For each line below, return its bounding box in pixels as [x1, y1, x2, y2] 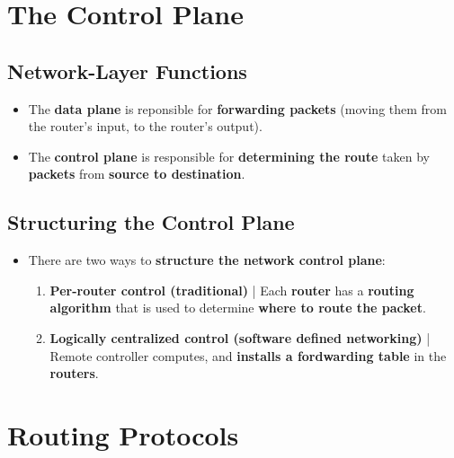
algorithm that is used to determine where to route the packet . [49, 298, 426, 317]
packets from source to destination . [28, 164, 245, 183]
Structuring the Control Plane [7, 208, 295, 236]
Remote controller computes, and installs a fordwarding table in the [49, 346, 447, 365]
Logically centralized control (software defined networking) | [49, 328, 431, 347]
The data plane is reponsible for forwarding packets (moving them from [28, 99, 448, 118]
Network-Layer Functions [7, 57, 247, 84]
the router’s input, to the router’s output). [28, 117, 263, 136]
